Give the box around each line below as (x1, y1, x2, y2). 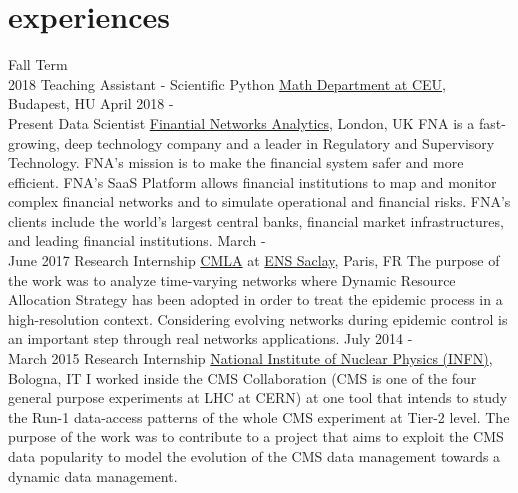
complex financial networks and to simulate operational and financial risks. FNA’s (8, 191, 511, 212)
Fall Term (8, 54, 68, 75)
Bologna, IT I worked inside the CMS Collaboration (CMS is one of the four (8, 367, 477, 388)
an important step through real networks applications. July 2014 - (8, 328, 413, 349)
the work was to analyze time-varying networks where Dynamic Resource (8, 269, 456, 290)
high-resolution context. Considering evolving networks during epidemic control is (8, 308, 508, 329)
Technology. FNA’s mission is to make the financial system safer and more (8, 152, 464, 173)
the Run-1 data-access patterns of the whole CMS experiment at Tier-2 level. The (8, 406, 510, 427)
